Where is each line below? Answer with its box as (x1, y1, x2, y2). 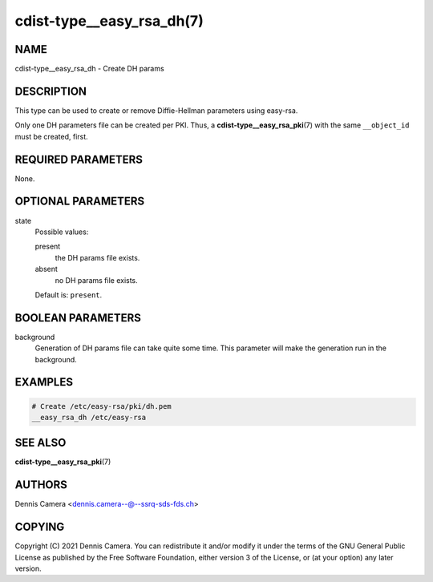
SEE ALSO (14, 436, 67, 450)
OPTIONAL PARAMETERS (14, 195, 145, 208)
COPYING (14, 520, 65, 534)
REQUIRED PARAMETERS (14, 152, 144, 166)
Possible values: (34, 227, 89, 236)
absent (34, 265, 58, 274)
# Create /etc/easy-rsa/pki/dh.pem (31, 402, 172, 410)
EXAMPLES (14, 375, 74, 389)
